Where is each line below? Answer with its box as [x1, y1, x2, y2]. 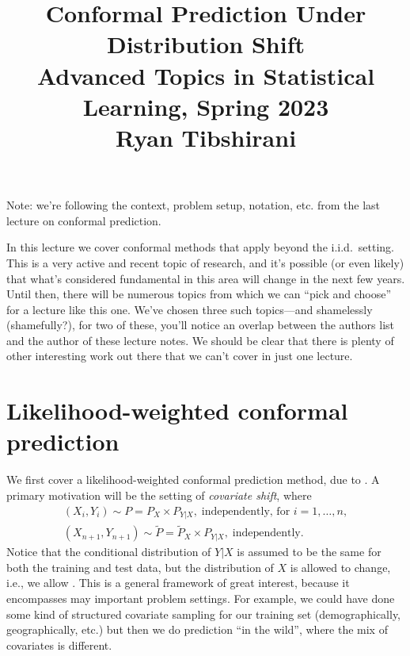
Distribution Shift [106, 28, 306, 60]
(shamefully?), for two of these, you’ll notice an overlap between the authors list [6, 316, 395, 333]
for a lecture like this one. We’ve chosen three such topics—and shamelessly [6, 301, 373, 317]
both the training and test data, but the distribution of [6, 558, 274, 575]
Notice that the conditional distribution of [6, 543, 211, 560]
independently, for [201, 505, 290, 517]
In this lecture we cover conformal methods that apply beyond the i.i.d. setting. [6, 239, 394, 255]
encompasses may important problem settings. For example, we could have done [6, 590, 395, 607]
